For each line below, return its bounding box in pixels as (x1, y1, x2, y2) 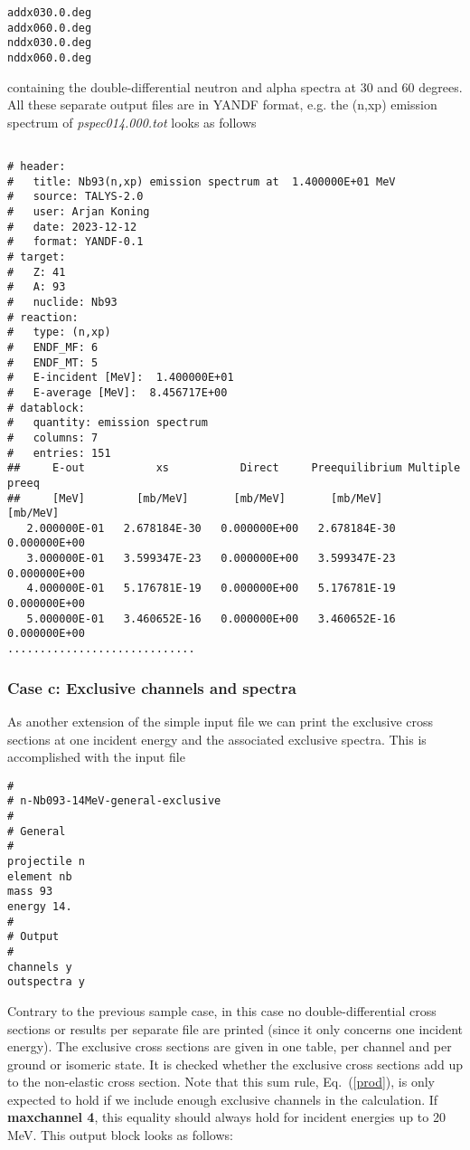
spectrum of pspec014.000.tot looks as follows (7, 112, 257, 131)
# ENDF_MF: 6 (7, 340, 99, 354)
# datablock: (7, 401, 85, 414)
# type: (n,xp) (7, 326, 111, 339)
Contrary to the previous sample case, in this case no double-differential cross (7, 1001, 437, 1020)
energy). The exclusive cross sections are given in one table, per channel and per (7, 1037, 452, 1056)
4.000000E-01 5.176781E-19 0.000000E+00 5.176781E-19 (26, 582, 396, 595)
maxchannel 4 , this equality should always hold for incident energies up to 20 (7, 1107, 446, 1126)
